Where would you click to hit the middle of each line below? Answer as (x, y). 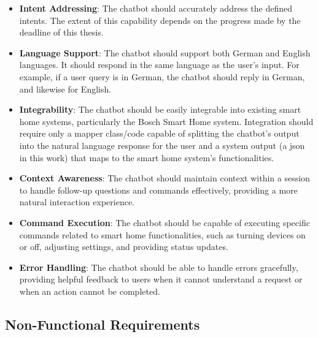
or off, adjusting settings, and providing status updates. (124, 247)
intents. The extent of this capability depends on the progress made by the (160, 20)
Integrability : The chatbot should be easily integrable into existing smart (160, 109)
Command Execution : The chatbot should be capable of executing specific (165, 222)
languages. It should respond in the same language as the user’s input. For (159, 65)
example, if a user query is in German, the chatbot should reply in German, (162, 76)
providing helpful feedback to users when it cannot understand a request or (161, 279)
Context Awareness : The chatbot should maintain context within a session (165, 178)
